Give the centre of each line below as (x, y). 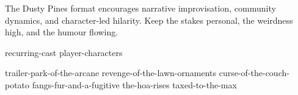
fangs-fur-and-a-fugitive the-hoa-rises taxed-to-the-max (134, 84)
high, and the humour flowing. (62, 32)
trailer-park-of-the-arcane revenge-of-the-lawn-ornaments (111, 73)
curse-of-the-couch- (254, 73)
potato (17, 84)
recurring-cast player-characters (64, 52)
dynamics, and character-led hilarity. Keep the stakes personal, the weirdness (149, 20)
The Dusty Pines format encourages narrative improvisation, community (140, 8)
